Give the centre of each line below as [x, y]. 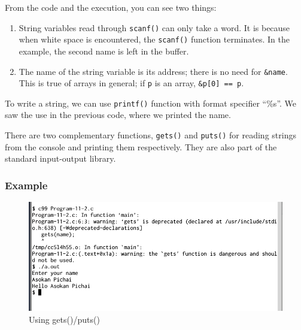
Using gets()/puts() [64, 319]
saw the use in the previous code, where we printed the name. [118, 115]
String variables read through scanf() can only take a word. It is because [154, 27]
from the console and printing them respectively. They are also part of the [141, 146]
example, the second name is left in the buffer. [104, 51]
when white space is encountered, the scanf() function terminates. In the [154, 39]
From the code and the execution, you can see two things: [111, 7]
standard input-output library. [60, 158]
